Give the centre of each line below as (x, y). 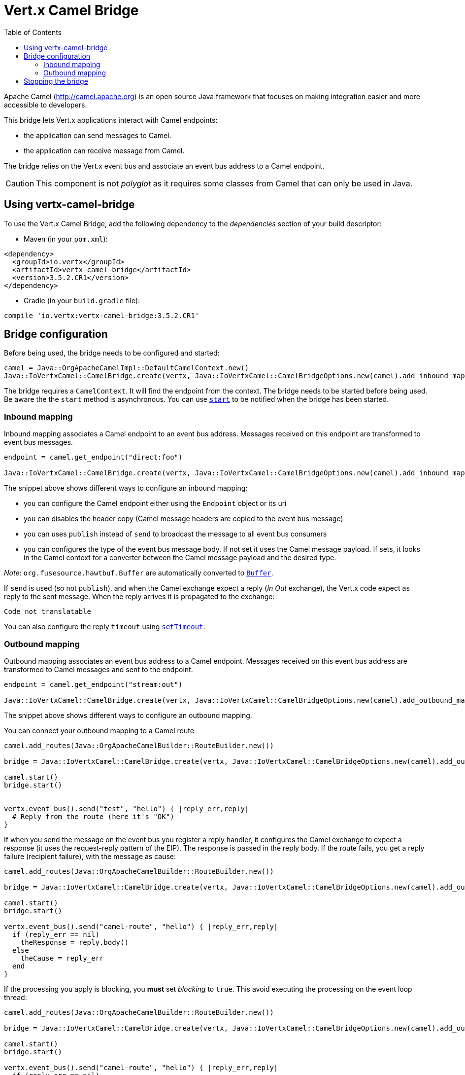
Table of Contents (33, 32)
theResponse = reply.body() (74, 942)
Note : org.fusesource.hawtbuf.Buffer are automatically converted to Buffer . (139, 573)
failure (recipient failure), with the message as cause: (90, 856)
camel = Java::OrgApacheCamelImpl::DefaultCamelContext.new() (127, 368)
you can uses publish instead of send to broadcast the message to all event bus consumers (175, 534)
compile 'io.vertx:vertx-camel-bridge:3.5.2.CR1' (102, 315)
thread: (16, 997)
